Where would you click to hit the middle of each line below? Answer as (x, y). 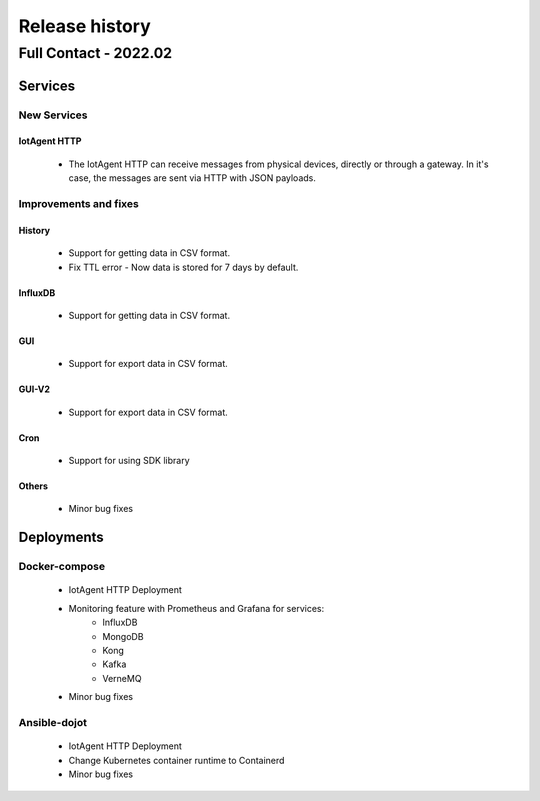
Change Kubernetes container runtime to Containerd (176, 760)
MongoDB (123, 636)
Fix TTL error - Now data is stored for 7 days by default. (183, 267)
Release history (85, 26)
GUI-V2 (34, 389)
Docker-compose (61, 567)
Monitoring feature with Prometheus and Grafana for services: (196, 608)
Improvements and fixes (78, 203)
